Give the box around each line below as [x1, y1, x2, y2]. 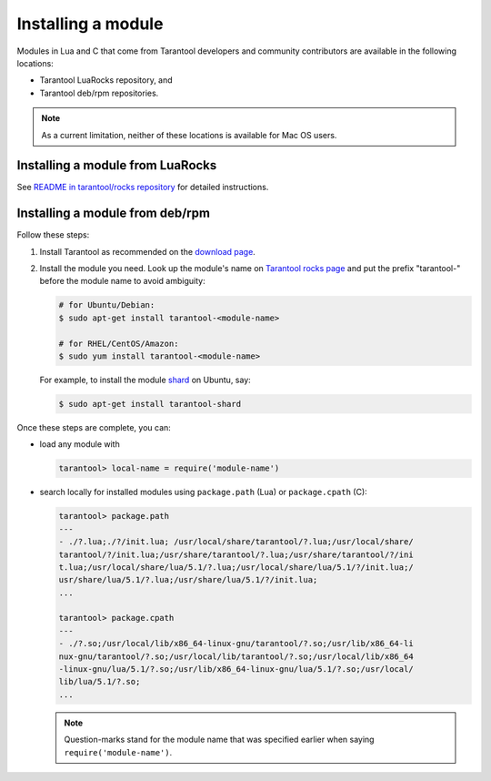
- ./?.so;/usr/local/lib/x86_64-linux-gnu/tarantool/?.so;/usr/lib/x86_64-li [58, 638, 414, 649]
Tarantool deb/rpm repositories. [39, 87, 159, 98]
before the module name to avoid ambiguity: [39, 276, 205, 287]
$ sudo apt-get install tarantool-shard [58, 399, 241, 409]
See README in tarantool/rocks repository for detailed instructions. [16, 182, 269, 193]
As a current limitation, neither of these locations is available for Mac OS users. [41, 129, 337, 140]
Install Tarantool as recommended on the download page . [39, 246, 256, 257]
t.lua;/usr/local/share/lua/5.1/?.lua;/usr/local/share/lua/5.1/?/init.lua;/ [58, 562, 414, 573]
